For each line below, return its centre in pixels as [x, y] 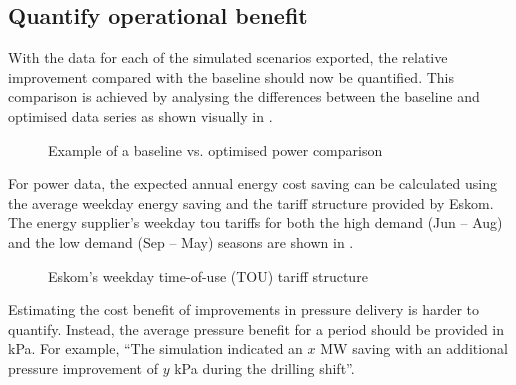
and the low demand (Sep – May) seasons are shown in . [181, 241]
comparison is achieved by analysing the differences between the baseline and [244, 96]
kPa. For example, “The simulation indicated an [155, 348]
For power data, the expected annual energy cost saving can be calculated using [252, 183]
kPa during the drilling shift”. [264, 367]
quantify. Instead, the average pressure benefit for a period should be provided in [256, 328]
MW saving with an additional [414, 348]
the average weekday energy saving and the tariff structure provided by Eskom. [251, 202]
